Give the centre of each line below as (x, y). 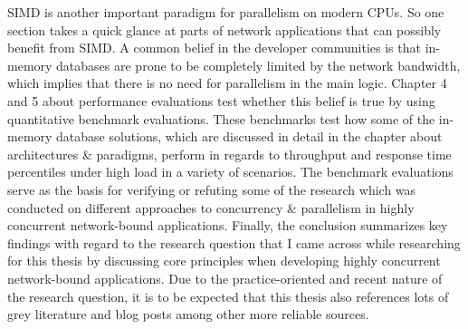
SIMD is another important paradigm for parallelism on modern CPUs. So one (226, 12)
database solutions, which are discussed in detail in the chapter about (249, 136)
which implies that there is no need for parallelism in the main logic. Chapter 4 (227, 83)
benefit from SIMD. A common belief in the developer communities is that (214, 48)
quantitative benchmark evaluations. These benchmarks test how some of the (221, 118)
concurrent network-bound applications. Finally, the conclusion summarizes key (228, 225)
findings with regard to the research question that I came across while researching (234, 242)
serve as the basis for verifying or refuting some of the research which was (212, 189)
